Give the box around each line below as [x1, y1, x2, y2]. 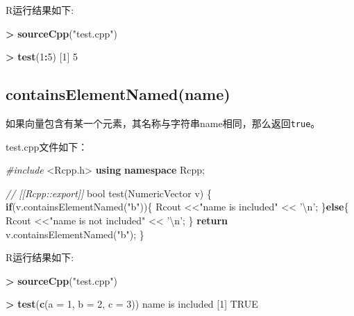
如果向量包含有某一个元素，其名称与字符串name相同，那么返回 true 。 [6, 115, 321, 130]
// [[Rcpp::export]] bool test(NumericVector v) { [6, 185, 212, 200]
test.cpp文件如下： [6, 139, 88, 153]
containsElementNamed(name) [6, 83, 230, 105]
